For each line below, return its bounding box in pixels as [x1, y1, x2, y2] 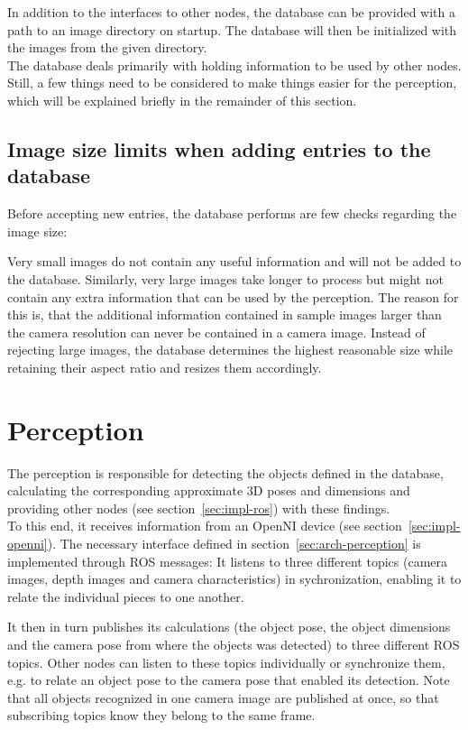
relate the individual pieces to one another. [7, 587, 244, 605]
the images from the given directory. [7, 38, 207, 57]
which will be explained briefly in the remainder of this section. [7, 90, 357, 109]
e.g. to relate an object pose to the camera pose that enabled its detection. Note [7, 670, 450, 689]
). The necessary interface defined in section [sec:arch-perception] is [47, 534, 421, 552]
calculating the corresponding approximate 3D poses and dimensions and [7, 481, 410, 500]
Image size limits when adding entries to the [7, 134, 431, 162]
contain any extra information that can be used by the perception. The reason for [7, 287, 459, 306]
